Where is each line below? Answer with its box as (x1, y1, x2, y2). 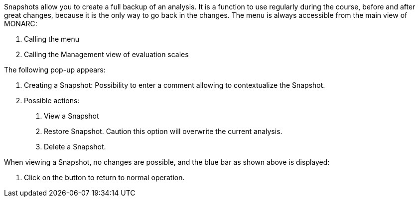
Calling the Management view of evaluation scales (24, 50, 189, 59)
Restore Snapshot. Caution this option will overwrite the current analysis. (44, 127, 282, 135)
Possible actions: (24, 96, 80, 105)
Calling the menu (24, 35, 79, 43)
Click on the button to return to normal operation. (24, 173, 185, 182)
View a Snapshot (44, 112, 99, 120)
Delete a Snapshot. (44, 142, 106, 151)
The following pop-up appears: (4, 66, 106, 74)
